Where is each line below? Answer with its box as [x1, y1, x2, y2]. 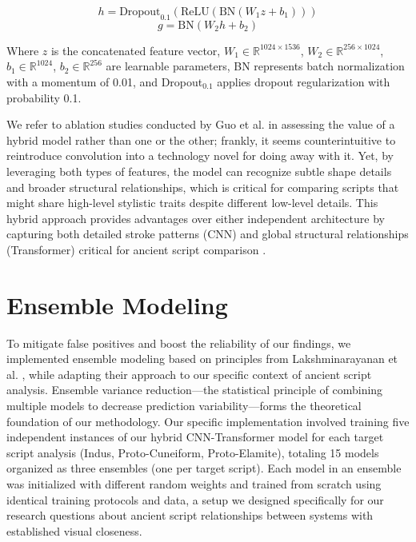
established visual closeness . [6, 522, 142, 539]
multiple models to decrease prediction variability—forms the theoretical [6, 397, 362, 414]
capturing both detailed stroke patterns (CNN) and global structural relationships [6, 225, 409, 242]
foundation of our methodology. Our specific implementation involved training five [6, 412, 410, 429]
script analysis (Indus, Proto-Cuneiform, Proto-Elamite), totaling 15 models [6, 444, 379, 460]
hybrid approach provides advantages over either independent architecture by [6, 209, 385, 226]
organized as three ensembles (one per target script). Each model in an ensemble [6, 460, 402, 476]
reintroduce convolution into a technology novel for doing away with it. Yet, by [6, 147, 394, 164]
